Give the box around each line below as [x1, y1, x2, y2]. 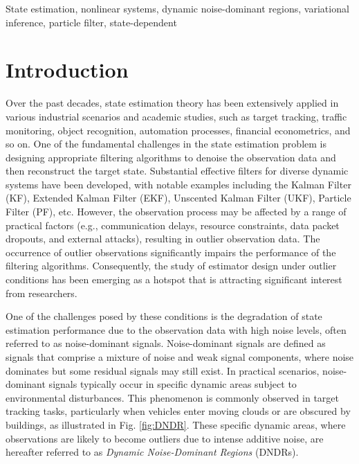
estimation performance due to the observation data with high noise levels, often [6, 322, 347, 337]
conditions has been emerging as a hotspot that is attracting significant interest [6, 272, 342, 287]
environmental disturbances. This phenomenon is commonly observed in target [6, 390, 339, 404]
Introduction [6, 55, 129, 84]
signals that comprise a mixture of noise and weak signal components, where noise [6, 350, 354, 364]
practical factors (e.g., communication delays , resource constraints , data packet [6, 217, 340, 232]
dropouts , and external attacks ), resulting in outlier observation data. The [6, 231, 320, 246]
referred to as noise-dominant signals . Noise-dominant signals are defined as [6, 336, 326, 350]
